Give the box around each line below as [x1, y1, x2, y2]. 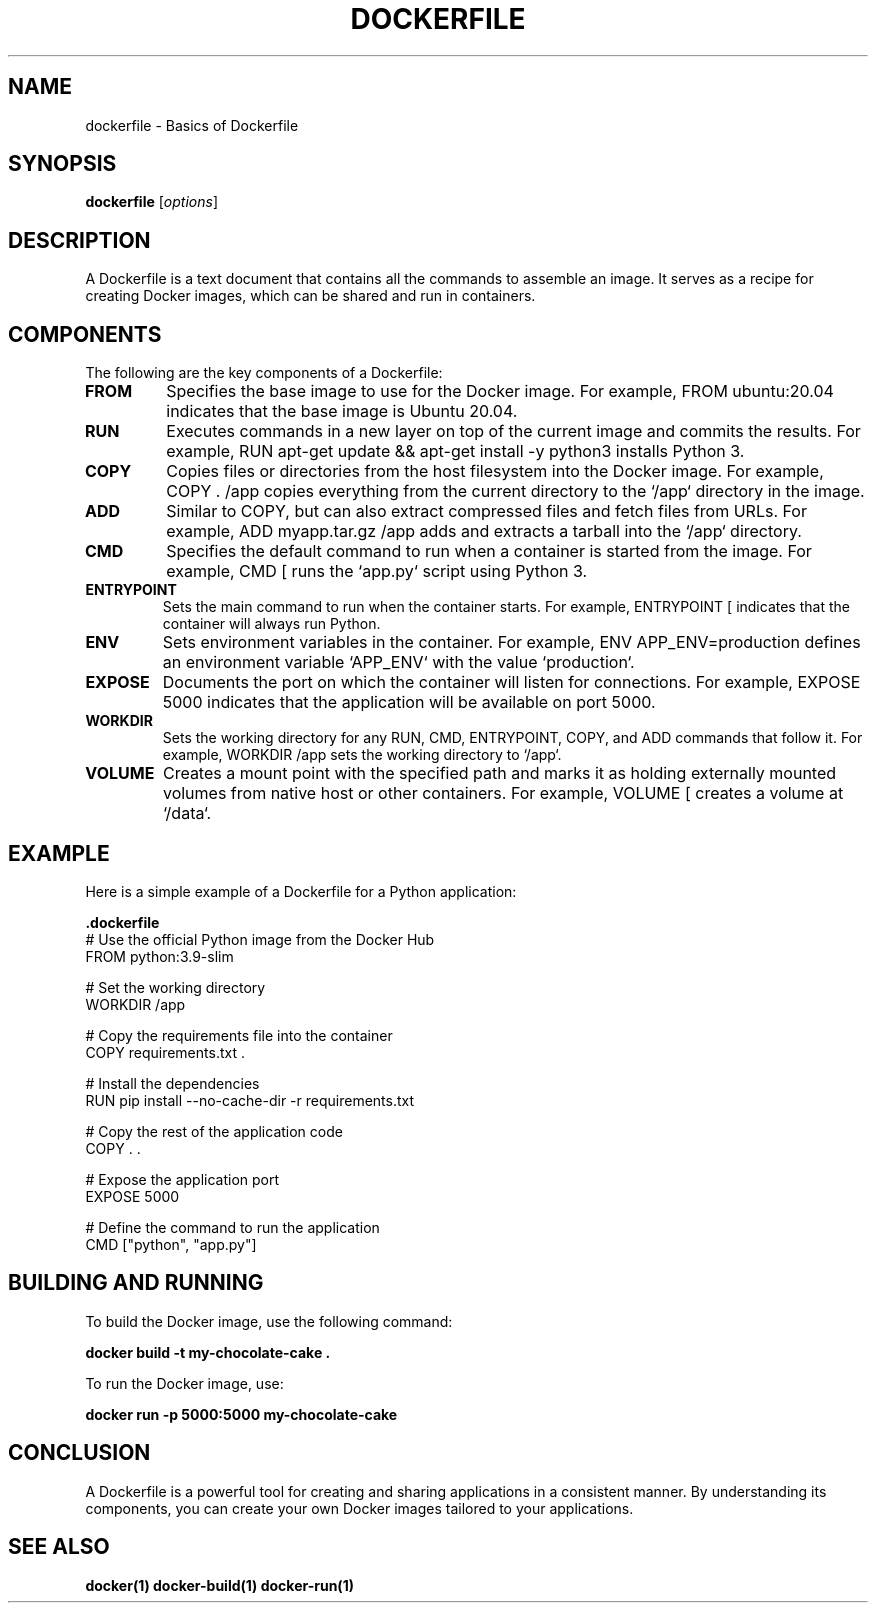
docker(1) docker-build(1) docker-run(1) [85, 1576, 354, 1594]
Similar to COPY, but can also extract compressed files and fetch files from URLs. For [166, 501, 807, 522]
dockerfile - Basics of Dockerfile [85, 116, 299, 134]
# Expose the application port [85, 1170, 280, 1188]
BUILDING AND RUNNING [8, 1270, 264, 1296]
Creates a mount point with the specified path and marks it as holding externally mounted [162, 763, 837, 784]
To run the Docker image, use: [85, 1374, 284, 1392]
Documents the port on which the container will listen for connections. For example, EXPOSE [162, 672, 861, 693]
